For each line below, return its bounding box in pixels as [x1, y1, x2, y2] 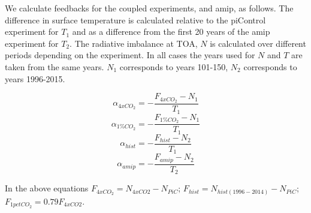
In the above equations [5, 182, 89, 194]
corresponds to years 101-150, [119, 60, 228, 73]
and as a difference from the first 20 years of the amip [72, 25, 270, 38]
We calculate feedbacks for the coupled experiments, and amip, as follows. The [5, 2, 294, 14]
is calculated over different [210, 37, 306, 49]
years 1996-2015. [5, 72, 65, 85]
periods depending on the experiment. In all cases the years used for [5, 49, 255, 61]
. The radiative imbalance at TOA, [70, 37, 198, 49]
